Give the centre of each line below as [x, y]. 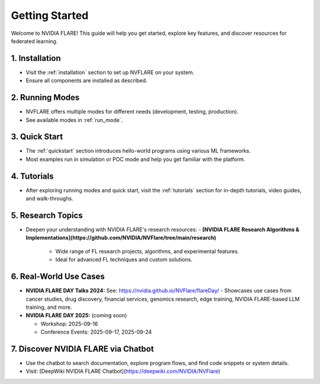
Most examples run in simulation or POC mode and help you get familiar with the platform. [135, 159]
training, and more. [49, 307]
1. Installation [36, 58]
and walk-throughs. [49, 199]
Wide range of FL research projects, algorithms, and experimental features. [147, 251]
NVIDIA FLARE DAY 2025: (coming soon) [76, 315]
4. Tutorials [32, 176]
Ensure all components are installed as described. [87, 80]
